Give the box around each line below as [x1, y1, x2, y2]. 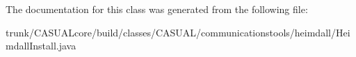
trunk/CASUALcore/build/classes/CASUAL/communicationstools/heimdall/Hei [6, 25, 350, 39]
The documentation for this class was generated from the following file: [6, 2, 308, 16]
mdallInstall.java [6, 38, 76, 53]
